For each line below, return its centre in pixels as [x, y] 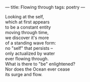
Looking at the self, [25, 17]
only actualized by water [30, 53]
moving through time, [27, 32]
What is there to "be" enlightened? [40, 64]
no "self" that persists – [29, 48]
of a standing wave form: [31, 43]
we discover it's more [27, 38]
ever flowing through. [27, 59]
